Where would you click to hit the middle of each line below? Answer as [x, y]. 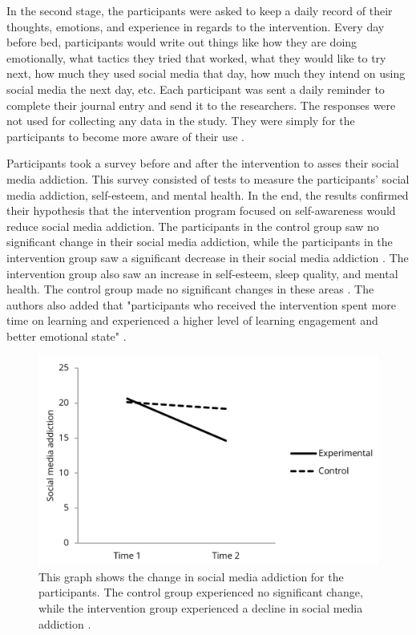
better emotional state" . [67, 336]
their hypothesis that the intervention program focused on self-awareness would [201, 210]
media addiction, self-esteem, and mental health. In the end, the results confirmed [208, 194]
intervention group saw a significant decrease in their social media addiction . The [208, 257]
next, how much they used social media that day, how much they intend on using [206, 73]
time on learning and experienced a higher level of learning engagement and [192, 320]
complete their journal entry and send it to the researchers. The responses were [201, 105]
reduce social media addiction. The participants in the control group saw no [193, 226]
